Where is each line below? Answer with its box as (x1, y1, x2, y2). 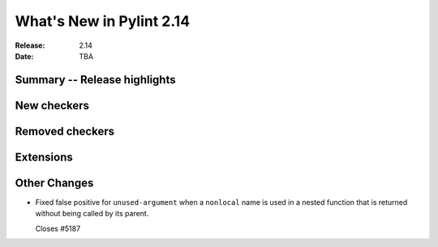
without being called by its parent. (35, 209, 149, 219)
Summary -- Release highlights (15, 73, 176, 87)
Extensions (15, 150, 73, 164)
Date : (15, 51, 34, 61)
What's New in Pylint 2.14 (15, 12, 191, 30)
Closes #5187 (35, 224, 81, 233)
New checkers (15, 98, 89, 113)
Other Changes (15, 176, 94, 190)
